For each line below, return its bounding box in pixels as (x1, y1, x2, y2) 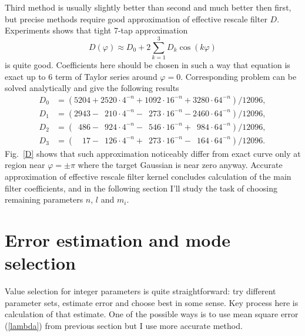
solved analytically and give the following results (5, 82, 179, 94)
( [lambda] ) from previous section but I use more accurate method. (5, 319, 243, 331)
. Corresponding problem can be (180, 70, 297, 82)
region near (5, 159, 45, 171)
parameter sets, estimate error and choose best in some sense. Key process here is (5, 296, 299, 308)
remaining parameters (5, 193, 83, 206)
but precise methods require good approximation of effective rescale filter (5, 12, 267, 25)
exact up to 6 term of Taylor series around (5, 70, 157, 82)
